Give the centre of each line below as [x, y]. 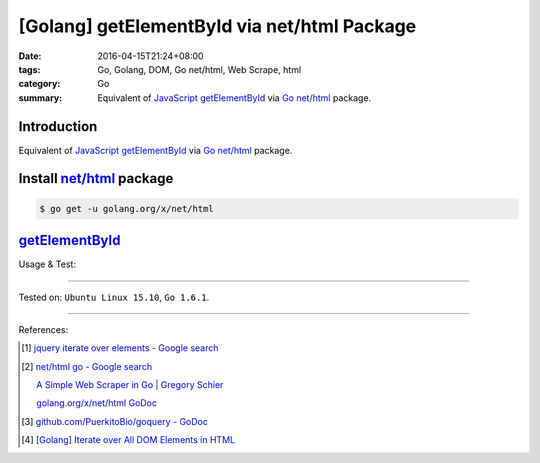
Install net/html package [96, 178]
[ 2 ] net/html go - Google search [87, 366]
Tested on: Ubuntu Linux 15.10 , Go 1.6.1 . [114, 297]
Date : [30, 56]
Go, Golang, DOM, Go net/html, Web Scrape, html [199, 69]
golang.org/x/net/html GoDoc [97, 403]
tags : [29, 69]
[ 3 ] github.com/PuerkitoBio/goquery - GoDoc [115, 421]
